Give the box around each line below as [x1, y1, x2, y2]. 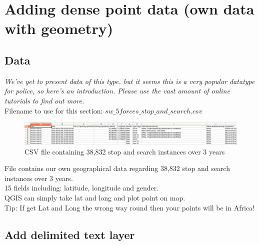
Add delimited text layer [4, 226, 135, 242]
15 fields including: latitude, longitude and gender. [4, 182, 159, 193]
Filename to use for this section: [4, 105, 103, 115]
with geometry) [4, 18, 113, 38]
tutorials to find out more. [4, 95, 84, 105]
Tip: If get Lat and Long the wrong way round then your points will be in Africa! [4, 202, 254, 212]
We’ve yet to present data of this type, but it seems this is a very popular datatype [4, 75, 255, 86]
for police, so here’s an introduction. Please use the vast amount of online [4, 85, 230, 96]
